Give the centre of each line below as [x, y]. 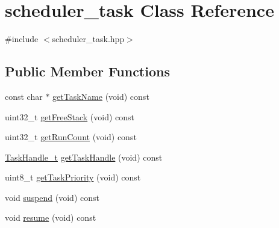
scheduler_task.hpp [88, 39]
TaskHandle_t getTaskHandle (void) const [84, 157]
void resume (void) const [51, 217]
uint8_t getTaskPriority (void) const [73, 177]
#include [22, 39]
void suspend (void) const [52, 197]
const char [24, 96]
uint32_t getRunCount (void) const [71, 137]
